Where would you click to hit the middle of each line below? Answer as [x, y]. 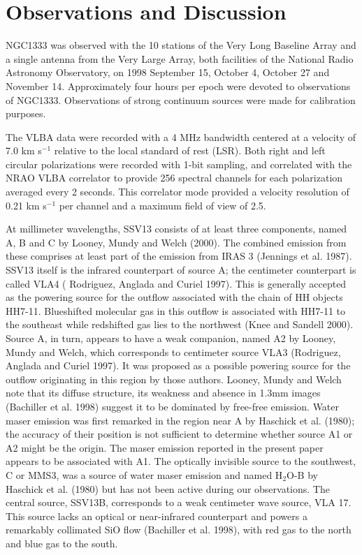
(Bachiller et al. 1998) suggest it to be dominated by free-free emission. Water [173, 406]
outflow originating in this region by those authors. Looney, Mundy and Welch [174, 379]
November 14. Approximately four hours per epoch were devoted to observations [178, 86]
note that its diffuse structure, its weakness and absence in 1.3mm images [163, 393]
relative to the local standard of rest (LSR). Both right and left [190, 150]
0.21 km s [26, 205]
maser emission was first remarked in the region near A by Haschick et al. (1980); [180, 420]
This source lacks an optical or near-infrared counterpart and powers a [157, 516]
